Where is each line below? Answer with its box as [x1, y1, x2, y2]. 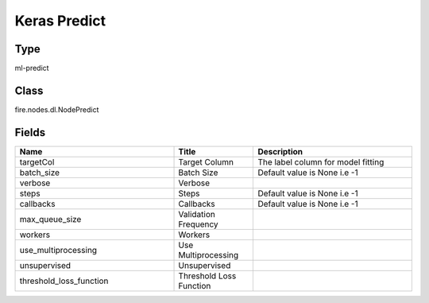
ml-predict [14, 64, 49, 73]
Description [257, 146, 303, 157]
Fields [14, 126, 46, 139]
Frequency [178, 219, 218, 230]
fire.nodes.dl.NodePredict [14, 104, 99, 115]
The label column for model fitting [257, 156, 385, 167]
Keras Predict [14, 12, 106, 29]
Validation [178, 208, 216, 219]
